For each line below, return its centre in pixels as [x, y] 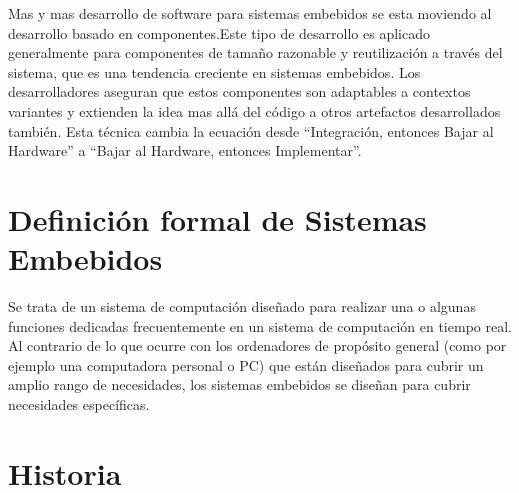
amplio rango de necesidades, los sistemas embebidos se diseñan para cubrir [239, 384]
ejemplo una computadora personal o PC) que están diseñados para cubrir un [246, 364]
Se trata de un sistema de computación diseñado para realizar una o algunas [242, 306]
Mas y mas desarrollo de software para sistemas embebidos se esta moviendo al [250, 13]
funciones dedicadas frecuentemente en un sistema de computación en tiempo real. [260, 325]
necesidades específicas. [79, 404]
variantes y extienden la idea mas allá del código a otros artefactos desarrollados [254, 110]
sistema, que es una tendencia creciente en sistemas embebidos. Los [214, 71]
